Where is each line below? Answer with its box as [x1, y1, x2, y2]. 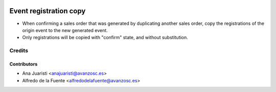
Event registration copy [9, 7, 86, 15]
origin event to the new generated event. [22, 27, 108, 33]
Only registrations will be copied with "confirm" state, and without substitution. [22, 35, 189, 41]
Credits [9, 47, 28, 54]
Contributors [9, 61, 38, 67]
